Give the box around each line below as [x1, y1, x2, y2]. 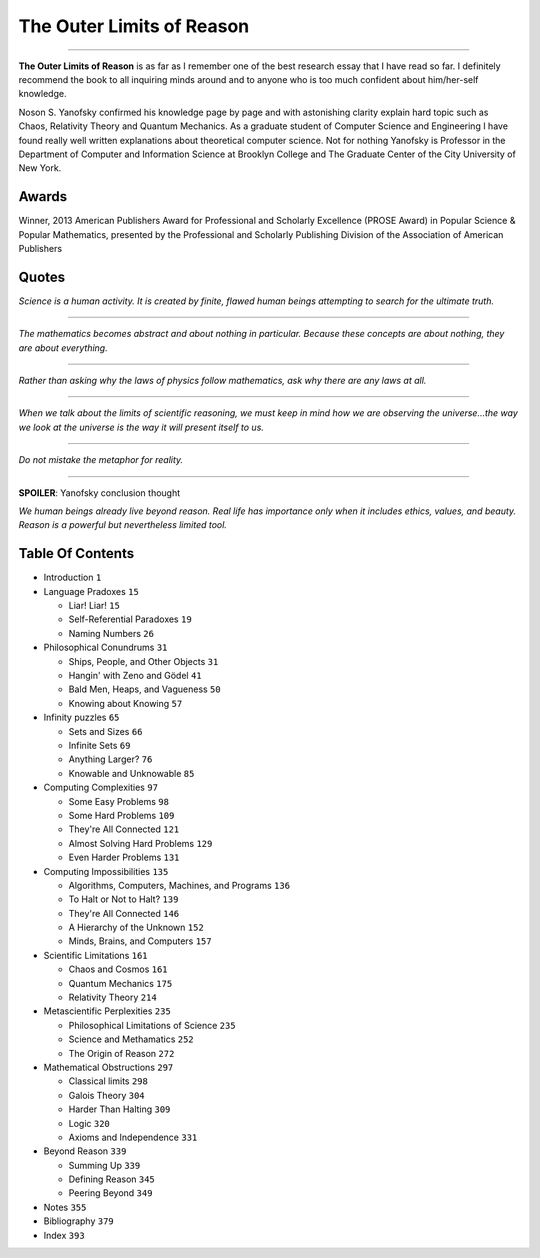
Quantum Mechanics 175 [68, 977, 173, 989]
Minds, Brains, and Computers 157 [68, 935, 212, 947]
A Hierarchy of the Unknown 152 [68, 921, 204, 934]
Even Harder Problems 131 [68, 851, 180, 864]
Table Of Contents [18, 545, 135, 562]
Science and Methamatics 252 [68, 1033, 194, 1045]
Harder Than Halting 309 [68, 1103, 171, 1115]
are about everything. [18, 341, 109, 354]
